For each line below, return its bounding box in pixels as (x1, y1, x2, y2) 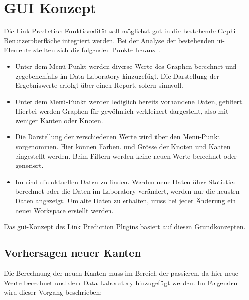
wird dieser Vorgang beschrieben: (4, 287, 102, 297)
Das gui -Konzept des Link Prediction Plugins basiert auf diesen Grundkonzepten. (4, 221, 246, 232)
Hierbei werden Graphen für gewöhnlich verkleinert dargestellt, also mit (15, 106, 229, 116)
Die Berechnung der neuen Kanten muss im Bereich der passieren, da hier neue (4, 268, 239, 278)
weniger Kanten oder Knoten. (15, 115, 103, 125)
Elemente (4, 45, 31, 55)
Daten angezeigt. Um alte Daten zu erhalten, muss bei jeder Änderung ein (15, 196, 236, 206)
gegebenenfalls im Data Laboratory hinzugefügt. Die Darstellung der (15, 70, 219, 81)
